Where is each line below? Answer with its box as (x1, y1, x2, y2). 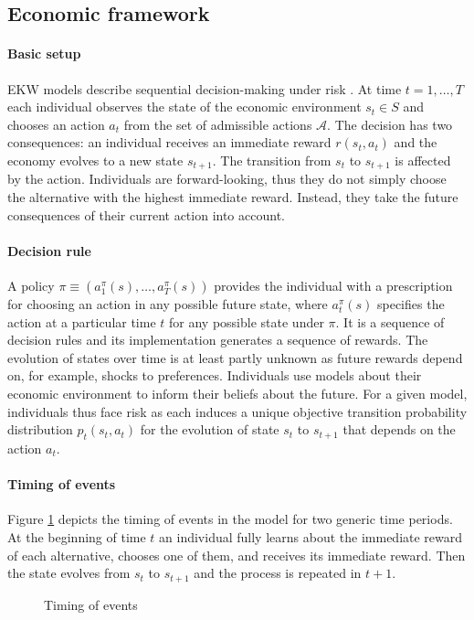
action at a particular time (7, 312, 156, 331)
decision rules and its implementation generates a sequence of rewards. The (7, 330, 428, 349)
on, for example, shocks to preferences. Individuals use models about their (7, 366, 422, 385)
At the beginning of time (7, 527, 146, 546)
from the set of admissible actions (123, 114, 312, 134)
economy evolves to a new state (7, 150, 184, 169)
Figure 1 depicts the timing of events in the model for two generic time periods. (7, 509, 453, 529)
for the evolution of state (140, 420, 279, 439)
